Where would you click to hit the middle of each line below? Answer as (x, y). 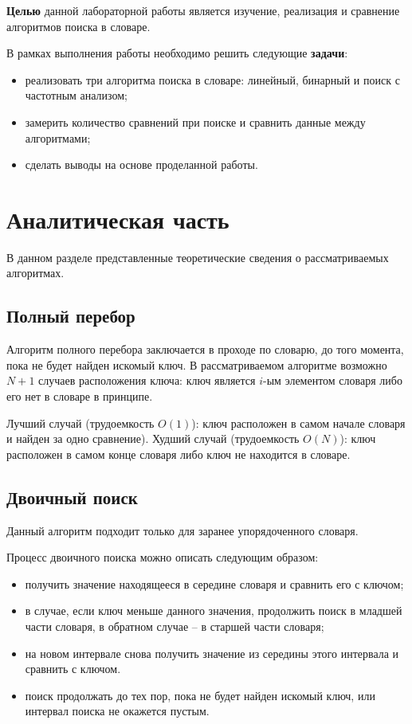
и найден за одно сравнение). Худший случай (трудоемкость (153, 438)
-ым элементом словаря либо (333, 380)
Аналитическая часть (118, 219)
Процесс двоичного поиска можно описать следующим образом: (163, 557)
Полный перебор (71, 316)
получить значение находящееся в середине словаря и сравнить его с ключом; (214, 583)
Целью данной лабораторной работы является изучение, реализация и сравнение (203, 10)
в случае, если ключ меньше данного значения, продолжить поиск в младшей (214, 611)
